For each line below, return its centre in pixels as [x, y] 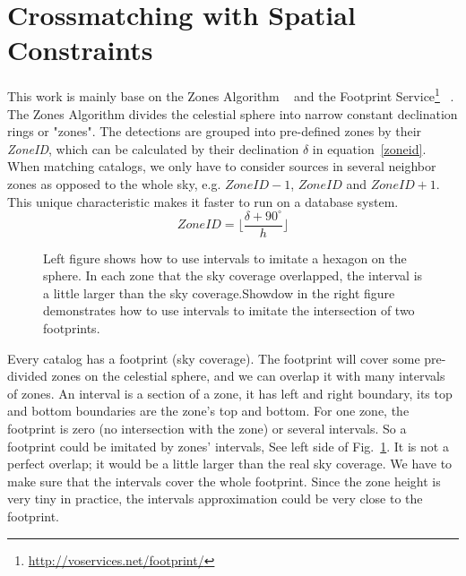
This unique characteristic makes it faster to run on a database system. [203, 201]
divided [27, 376]
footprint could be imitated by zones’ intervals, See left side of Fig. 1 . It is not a [228, 446]
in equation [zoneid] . [369, 148]
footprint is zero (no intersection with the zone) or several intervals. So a [207, 429]
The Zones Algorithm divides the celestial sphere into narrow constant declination [233, 113]
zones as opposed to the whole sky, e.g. [114, 183]
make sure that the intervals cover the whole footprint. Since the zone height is [224, 481]
